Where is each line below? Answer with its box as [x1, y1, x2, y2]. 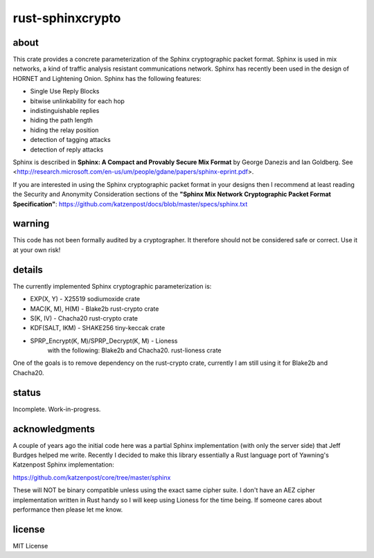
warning [12, 218, 50, 230]
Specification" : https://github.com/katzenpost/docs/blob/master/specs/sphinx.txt [12, 199, 248, 208]
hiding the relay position [30, 125, 99, 134]
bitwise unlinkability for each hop [30, 97, 125, 105]
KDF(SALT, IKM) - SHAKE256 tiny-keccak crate [30, 324, 166, 332]
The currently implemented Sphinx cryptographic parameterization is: [12, 282, 212, 290]
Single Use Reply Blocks [30, 87, 100, 96]
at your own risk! [12, 246, 61, 254]
